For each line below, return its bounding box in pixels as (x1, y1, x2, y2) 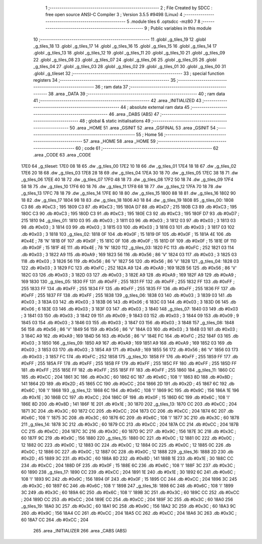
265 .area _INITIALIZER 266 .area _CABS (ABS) (33, 528, 127, 534)
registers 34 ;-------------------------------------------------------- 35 (33, 77, 176, 83)
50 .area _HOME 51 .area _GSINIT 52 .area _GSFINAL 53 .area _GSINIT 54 (69, 124, 216, 131)
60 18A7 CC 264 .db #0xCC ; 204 (21, 517, 89, 523)
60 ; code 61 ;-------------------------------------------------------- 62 (75, 145, 219, 151)
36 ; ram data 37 (95, 84, 128, 90)
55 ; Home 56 (136, 132, 164, 138)
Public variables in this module (150, 25, 212, 31)
